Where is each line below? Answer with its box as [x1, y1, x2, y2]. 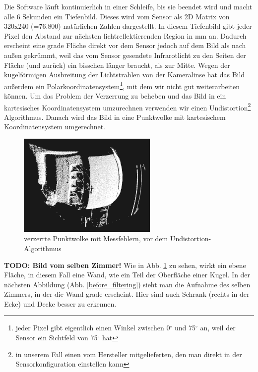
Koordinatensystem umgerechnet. [4, 121, 106, 132]
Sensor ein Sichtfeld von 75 [15, 332, 98, 343]
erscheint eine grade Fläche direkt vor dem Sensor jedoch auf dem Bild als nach [4, 40, 246, 51]
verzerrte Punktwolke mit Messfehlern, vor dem [24, 233, 168, 244]
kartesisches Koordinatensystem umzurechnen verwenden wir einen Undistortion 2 [4, 101, 251, 112]
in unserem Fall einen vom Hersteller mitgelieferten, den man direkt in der [15, 349, 242, 359]
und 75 [174, 322, 195, 333]
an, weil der [200, 322, 236, 333]
